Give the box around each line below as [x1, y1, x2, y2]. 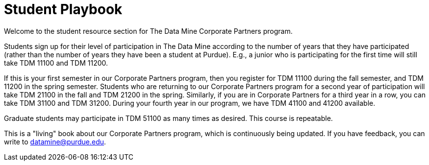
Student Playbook [4, 1, 123, 18]
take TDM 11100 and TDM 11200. [4, 58, 108, 67]
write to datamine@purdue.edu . [4, 137, 106, 146]
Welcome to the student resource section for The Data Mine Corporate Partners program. [4, 26, 293, 35]
